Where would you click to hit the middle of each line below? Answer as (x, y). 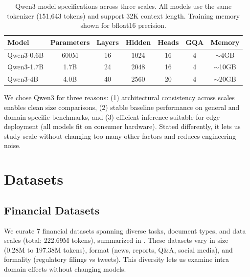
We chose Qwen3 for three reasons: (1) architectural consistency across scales (119, 97)
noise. (12, 145)
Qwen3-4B (23, 79)
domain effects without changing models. (65, 268)
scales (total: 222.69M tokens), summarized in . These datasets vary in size (116, 240)
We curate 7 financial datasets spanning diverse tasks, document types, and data (125, 230)
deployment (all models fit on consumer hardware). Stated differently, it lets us (122, 126)
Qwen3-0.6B (26, 54)
